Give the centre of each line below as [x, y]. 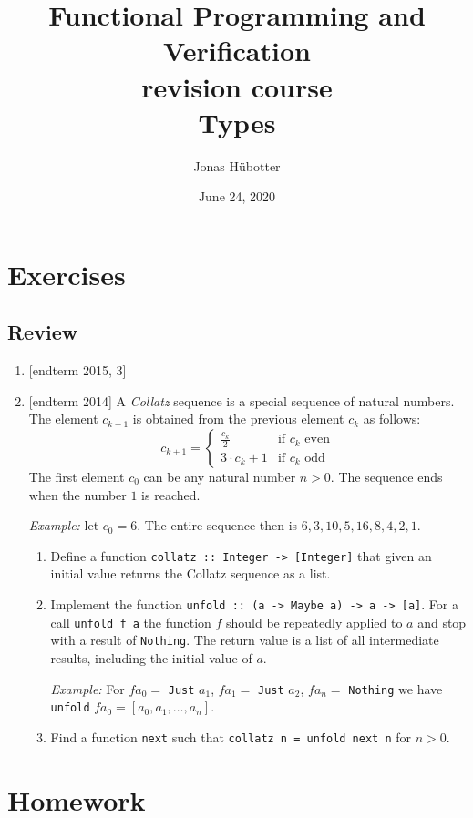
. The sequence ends [386, 476]
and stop [442, 622]
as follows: [392, 419]
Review [43, 332]
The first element [77, 476]
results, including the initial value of [151, 657]
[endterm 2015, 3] [77, 370]
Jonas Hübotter [237, 165]
